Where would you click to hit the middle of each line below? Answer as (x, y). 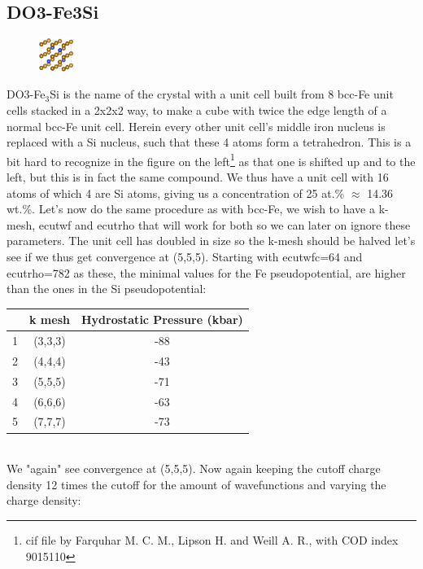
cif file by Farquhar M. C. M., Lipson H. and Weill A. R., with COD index (212, 539)
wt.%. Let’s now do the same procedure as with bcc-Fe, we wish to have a (191, 209)
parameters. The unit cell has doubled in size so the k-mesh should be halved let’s (211, 241)
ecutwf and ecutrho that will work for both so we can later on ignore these (225, 224)
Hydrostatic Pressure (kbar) (162, 320)
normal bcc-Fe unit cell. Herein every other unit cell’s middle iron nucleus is (196, 126)
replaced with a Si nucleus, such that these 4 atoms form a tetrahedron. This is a (209, 142)
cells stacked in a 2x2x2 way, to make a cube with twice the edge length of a (197, 109)
